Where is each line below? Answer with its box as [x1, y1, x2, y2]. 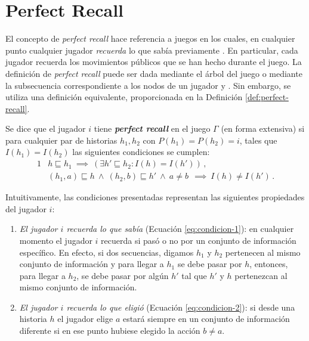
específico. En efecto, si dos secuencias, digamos [19, 246, 194, 258]
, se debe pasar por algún [76, 269, 169, 281]
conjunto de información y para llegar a [19, 258, 164, 270]
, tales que [239, 134, 277, 146]
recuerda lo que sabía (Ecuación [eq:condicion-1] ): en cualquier [66, 222, 294, 235]
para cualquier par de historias [5, 134, 118, 146]
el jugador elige [57, 312, 113, 325]
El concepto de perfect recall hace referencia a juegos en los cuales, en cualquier [5, 32, 295, 45]
